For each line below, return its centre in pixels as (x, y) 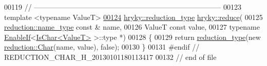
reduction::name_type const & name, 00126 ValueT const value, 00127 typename (132, 27)
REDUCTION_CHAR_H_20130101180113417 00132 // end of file (110, 57)
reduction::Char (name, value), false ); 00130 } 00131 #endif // (102, 47)
